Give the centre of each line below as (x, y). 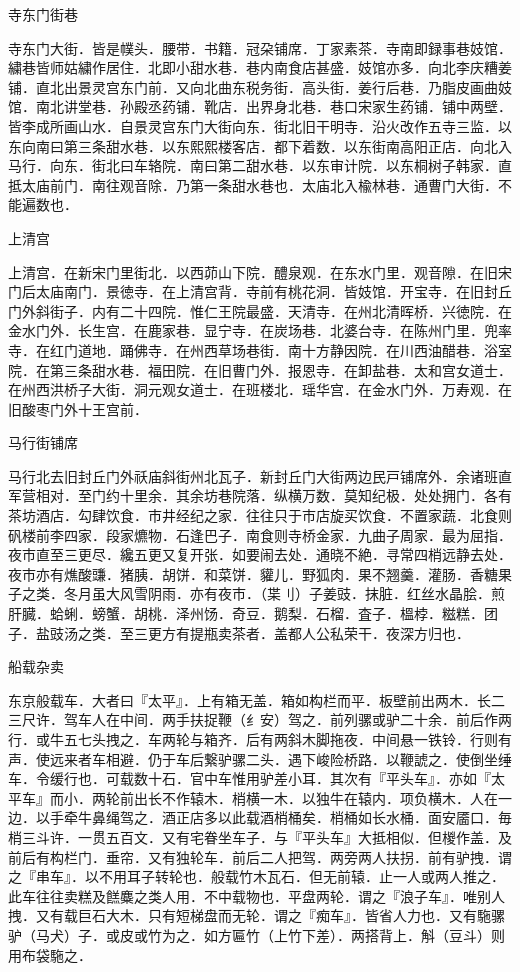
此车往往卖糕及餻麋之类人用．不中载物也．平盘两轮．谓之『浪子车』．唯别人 (256, 895)
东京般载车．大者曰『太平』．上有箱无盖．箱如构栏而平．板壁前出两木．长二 (256, 699)
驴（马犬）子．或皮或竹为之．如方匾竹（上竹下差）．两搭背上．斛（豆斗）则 (256, 934)
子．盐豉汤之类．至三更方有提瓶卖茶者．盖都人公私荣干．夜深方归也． (239, 632)
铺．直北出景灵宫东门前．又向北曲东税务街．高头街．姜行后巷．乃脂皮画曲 (253, 86)
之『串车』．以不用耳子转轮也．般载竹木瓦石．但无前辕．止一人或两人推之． (256, 876)
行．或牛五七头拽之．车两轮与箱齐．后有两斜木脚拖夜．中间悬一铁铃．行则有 (260, 739)
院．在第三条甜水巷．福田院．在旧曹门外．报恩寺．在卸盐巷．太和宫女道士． (260, 369)
